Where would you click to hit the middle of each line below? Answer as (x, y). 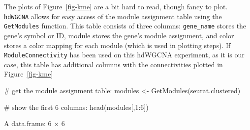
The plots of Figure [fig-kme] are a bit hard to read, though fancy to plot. (116, 6)
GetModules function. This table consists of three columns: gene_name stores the (125, 26)
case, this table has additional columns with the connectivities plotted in (113, 64)
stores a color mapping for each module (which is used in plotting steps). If (117, 45)
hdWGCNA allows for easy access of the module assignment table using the (113, 16)
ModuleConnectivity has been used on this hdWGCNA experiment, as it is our (124, 55)
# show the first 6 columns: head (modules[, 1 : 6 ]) (76, 107)
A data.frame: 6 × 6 (34, 123)
